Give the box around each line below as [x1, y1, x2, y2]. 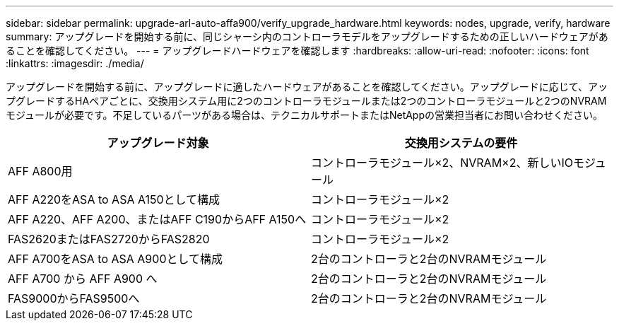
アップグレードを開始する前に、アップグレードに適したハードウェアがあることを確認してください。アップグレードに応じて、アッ [6, 81, 608, 93]
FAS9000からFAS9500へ [8, 291, 140, 305]
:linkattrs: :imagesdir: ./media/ [6, 57, 144, 69]
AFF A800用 [8, 164, 73, 178]
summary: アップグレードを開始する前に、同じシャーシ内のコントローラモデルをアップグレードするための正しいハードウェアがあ [6, 30, 608, 42]
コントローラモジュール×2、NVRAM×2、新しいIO [311, 156, 573, 170]
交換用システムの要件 [404, 136, 518, 150]
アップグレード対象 [107, 136, 209, 150]
